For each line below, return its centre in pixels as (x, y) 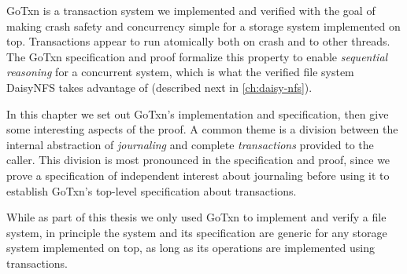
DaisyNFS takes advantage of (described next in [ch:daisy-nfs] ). (159, 87)
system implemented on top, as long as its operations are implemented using (191, 248)
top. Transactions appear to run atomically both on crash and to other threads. (198, 41)
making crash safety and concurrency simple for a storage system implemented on (203, 26)
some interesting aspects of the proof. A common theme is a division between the (202, 129)
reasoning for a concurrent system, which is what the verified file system (180, 72)
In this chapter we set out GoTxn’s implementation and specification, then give (198, 113)
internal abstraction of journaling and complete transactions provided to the (190, 144)
